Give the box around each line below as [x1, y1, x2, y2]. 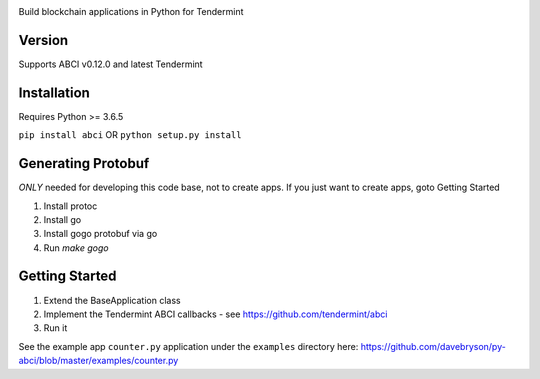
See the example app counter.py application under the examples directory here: [18, 340, 359, 352]
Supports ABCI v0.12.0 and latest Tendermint [18, 58, 204, 70]
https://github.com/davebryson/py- [360, 340, 507, 352]
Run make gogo [43, 241, 109, 254]
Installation [18, 84, 90, 101]
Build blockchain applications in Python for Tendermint [18, 6, 244, 17]
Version [18, 31, 69, 49]
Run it [43, 322, 68, 334]
